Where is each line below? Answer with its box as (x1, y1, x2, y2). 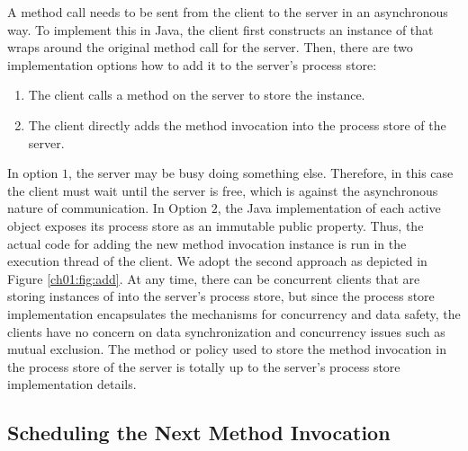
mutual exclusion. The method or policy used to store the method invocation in (7, 340, 446, 358)
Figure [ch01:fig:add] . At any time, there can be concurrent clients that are (7, 269, 420, 287)
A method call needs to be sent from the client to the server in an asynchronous (7, 3, 448, 21)
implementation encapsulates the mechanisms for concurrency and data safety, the (7, 304, 461, 323)
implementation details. (7, 375, 137, 394)
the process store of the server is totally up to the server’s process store (7, 357, 400, 376)
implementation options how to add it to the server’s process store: (7, 55, 377, 74)
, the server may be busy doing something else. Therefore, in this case (68, 164, 454, 182)
